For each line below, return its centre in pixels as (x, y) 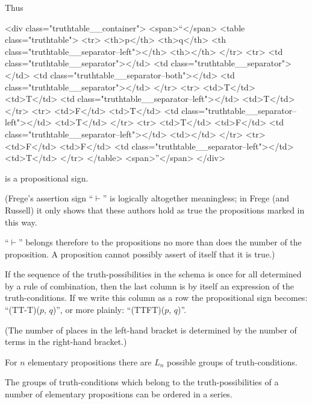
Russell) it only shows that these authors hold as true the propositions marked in (155, 210)
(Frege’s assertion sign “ (49, 198)
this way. (21, 222)
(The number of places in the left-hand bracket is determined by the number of (151, 330)
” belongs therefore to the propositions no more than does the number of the (160, 242)
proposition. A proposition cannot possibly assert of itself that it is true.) (140, 254)
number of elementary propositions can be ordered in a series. (119, 394)
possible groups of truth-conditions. (232, 361)
